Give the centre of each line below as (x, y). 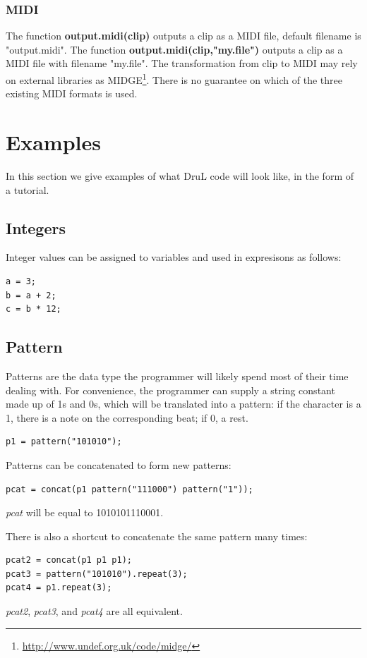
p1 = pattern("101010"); (64, 442)
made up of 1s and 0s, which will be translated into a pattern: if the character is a (183, 404)
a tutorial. (28, 189)
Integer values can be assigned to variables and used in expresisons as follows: (174, 257)
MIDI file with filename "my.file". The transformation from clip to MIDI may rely (182, 63)
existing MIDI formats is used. (72, 93)
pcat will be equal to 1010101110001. (85, 512)
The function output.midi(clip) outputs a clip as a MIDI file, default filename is (183, 36)
